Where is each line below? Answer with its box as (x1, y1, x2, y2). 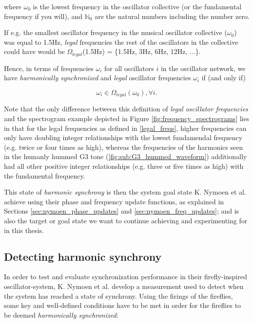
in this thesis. (4, 225, 44, 235)
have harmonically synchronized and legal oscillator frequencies (4, 72, 191, 83)
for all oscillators (104, 63, 154, 73)
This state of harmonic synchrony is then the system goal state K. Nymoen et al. (4, 187, 246, 197)
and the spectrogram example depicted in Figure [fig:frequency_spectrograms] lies (4, 113, 250, 124)
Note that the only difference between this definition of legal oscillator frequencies (4, 104, 248, 114)
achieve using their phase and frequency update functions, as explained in (4, 196, 224, 206)
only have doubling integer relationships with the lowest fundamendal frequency (4, 132, 243, 143)
